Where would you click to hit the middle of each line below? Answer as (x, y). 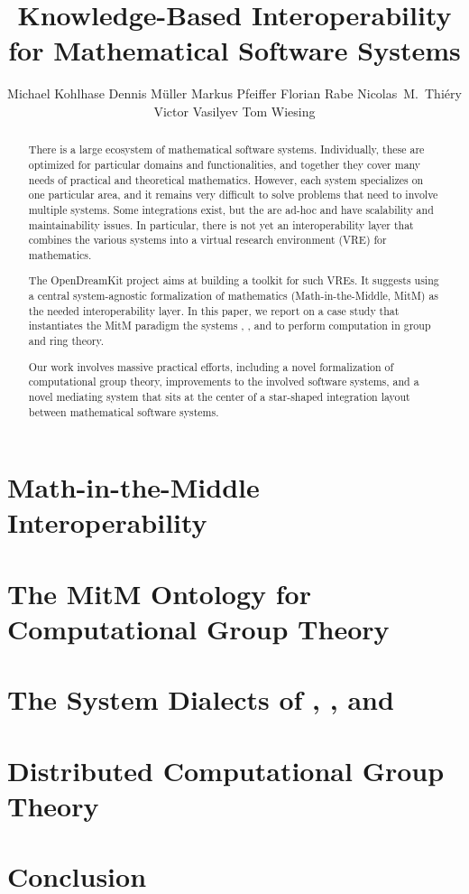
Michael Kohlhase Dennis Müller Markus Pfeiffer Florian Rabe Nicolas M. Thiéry (234, 93)
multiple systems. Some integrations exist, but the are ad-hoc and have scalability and (231, 209)
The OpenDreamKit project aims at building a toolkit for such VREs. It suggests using (234, 280)
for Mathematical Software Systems (234, 50)
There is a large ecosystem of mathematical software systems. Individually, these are (226, 149)
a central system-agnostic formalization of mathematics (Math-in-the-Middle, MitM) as (234, 296)
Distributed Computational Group (226, 770)
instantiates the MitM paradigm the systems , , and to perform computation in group (230, 326)
